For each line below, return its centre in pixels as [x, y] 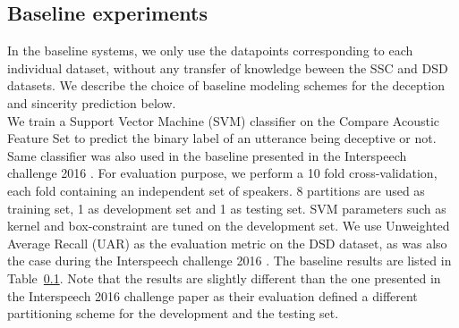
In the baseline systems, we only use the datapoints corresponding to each [210, 50]
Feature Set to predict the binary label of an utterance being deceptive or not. [222, 138]
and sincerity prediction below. [92, 102]
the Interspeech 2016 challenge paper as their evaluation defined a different [212, 295]
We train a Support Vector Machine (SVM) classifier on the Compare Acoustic [224, 120]
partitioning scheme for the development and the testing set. [173, 313]
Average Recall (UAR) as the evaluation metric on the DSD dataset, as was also [227, 243]
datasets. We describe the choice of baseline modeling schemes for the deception [226, 85]
